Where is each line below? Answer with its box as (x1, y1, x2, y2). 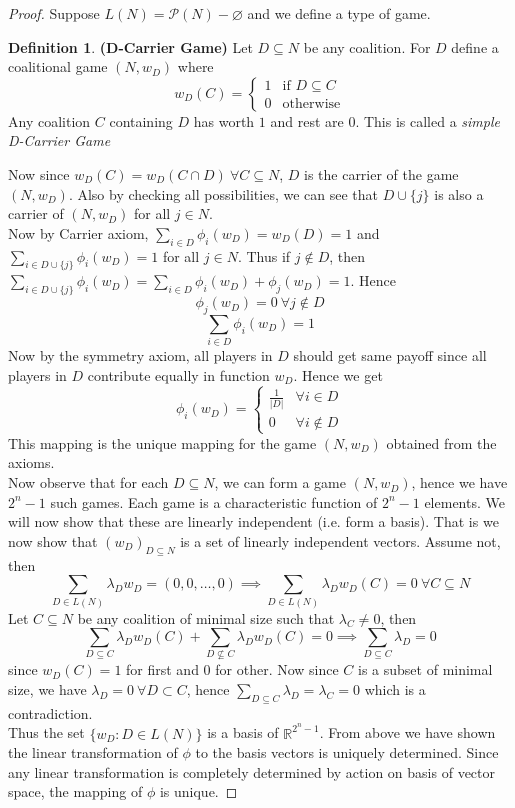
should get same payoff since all (293, 345, 487, 366)
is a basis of (207, 722, 279, 743)
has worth (193, 110, 255, 131)
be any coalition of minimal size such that (77, 607, 335, 628)
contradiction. (8, 702, 93, 723)
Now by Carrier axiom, (8, 222, 149, 243)
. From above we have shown (319, 722, 496, 743)
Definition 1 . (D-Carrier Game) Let (8, 36, 253, 57)
